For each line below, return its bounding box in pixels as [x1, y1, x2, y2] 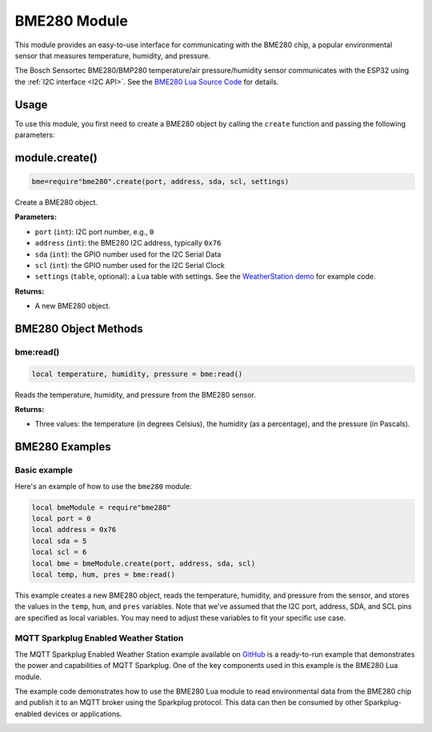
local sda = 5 [31, 536, 87, 546]
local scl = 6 [31, 548, 87, 557]
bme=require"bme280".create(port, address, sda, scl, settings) [31, 177, 290, 186]
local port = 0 [31, 514, 91, 523]
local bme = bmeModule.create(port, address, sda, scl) [31, 558, 256, 568]
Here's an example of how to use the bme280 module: [14, 481, 192, 491]
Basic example [14, 465, 74, 476]
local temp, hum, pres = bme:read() [31, 570, 176, 579]
